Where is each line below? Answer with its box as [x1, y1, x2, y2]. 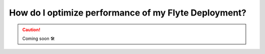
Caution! [22, 27, 41, 33]
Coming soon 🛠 [22, 36, 55, 41]
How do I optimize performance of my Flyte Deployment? [9, 7, 246, 18]
